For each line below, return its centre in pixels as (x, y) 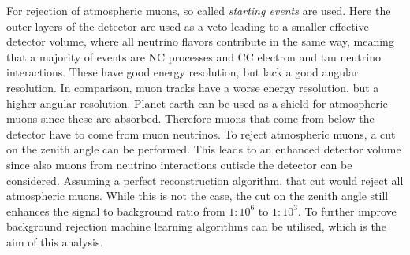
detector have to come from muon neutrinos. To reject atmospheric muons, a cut (201, 133)
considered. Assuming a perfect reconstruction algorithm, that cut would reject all (205, 180)
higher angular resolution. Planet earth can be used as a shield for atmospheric (197, 103)
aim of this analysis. (55, 241)
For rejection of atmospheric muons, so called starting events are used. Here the (199, 10)
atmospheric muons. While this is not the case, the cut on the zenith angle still (198, 196)
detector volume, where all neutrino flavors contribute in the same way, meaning (200, 41)
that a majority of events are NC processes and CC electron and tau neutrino (194, 56)
